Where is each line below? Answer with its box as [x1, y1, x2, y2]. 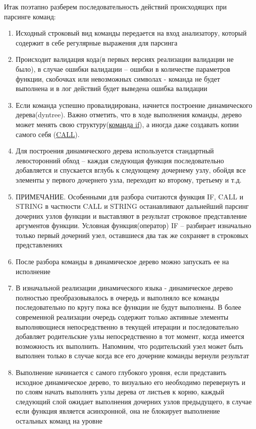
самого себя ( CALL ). [15, 129, 80, 139]
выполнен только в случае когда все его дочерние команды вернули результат [15, 350, 249, 361]
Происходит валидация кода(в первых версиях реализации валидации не [15, 54, 234, 64]
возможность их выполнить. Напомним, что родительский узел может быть [15, 340, 243, 351]
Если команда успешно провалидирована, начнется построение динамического [15, 99, 253, 110]
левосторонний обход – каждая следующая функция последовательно [15, 155, 224, 165]
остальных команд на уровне [15, 415, 102, 426]
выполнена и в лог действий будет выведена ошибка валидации [15, 83, 207, 94]
